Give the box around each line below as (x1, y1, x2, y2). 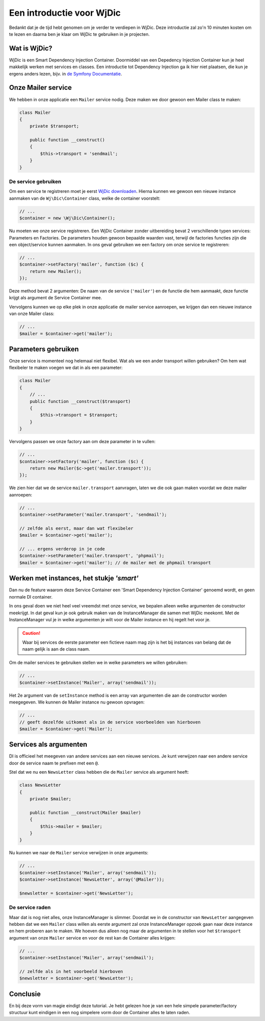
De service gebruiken (9, 178, 61, 185)
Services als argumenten (9, 740, 88, 749)
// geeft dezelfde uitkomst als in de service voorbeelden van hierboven (19, 719, 201, 725)
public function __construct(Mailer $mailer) (29, 810, 141, 815)
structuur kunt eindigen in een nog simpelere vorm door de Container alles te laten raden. (9, 1010, 190, 1016)
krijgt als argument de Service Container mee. (9, 295, 103, 301)
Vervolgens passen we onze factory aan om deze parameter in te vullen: (9, 439, 156, 445)
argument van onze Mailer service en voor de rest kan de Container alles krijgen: (9, 935, 176, 941)
